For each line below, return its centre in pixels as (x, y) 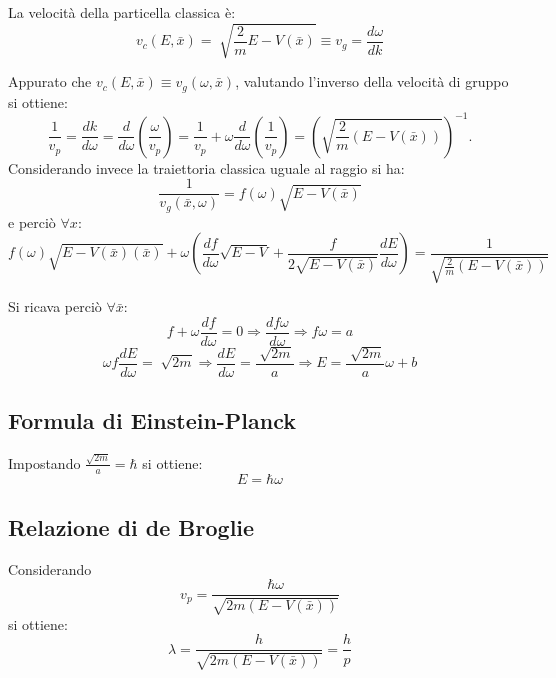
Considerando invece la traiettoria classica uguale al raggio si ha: (206, 167)
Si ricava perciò (55, 306)
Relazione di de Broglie (131, 527)
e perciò (32, 221)
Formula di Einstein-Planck (152, 420)
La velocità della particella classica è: (122, 12)
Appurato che (50, 81)
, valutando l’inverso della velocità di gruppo (372, 81)
